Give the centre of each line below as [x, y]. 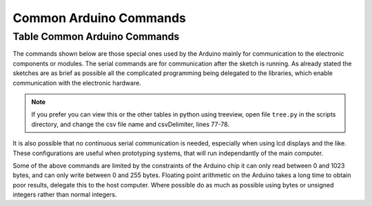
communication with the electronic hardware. [77, 83]
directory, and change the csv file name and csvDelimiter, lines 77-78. [131, 124]
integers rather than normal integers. [65, 195]
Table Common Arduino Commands [96, 37]
